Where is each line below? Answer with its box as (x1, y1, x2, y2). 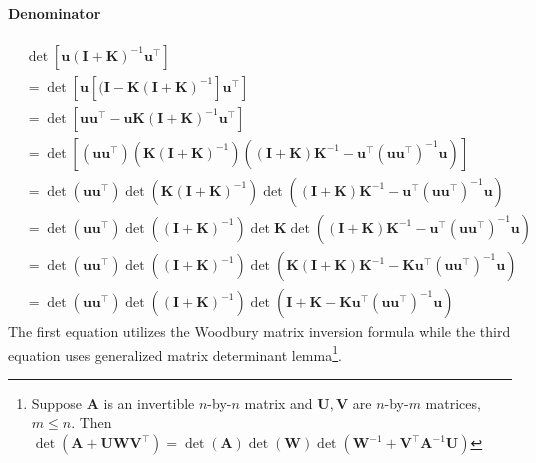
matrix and (244, 392, 313, 413)
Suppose (31, 392, 83, 413)
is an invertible (103, 392, 195, 413)
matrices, (425, 392, 481, 413)
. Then (71, 412, 112, 433)
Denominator (8, 2, 101, 23)
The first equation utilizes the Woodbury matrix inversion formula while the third (8, 321, 511, 342)
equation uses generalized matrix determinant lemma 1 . (8, 341, 342, 365)
